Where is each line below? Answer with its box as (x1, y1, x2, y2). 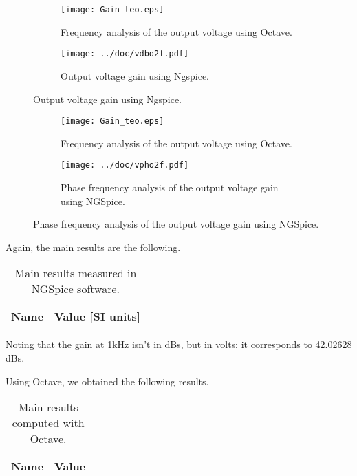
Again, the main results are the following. (6, 239, 181, 254)
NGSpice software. (31, 281, 120, 297)
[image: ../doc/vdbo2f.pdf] (61, 49, 189, 59)
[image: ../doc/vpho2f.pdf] (61, 160, 189, 171)
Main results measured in (14, 265, 137, 281)
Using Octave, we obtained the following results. (6, 374, 209, 388)
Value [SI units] (54, 308, 140, 325)
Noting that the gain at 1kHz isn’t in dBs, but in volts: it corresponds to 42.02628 (6, 337, 352, 351)
